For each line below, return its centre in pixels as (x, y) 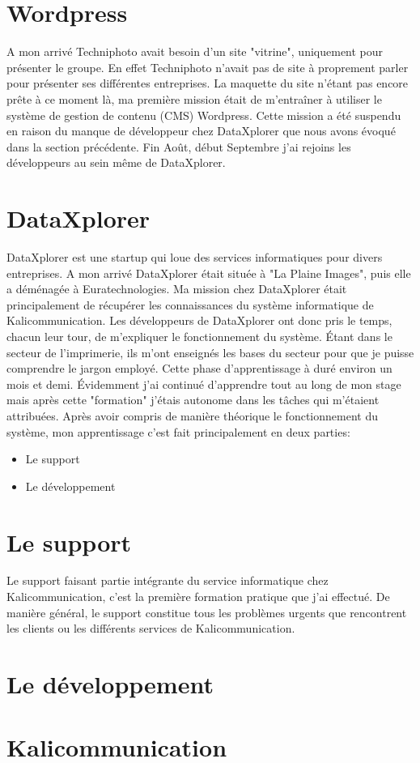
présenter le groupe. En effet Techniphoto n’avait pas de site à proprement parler (208, 67)
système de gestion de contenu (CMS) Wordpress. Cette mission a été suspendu (204, 115)
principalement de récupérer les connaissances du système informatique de (190, 304)
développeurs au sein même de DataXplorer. (116, 162)
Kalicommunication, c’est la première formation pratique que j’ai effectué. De (198, 597)
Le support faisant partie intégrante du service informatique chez (168, 580)
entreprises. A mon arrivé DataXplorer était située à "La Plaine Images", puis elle (209, 273)
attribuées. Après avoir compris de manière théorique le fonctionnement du (192, 415)
